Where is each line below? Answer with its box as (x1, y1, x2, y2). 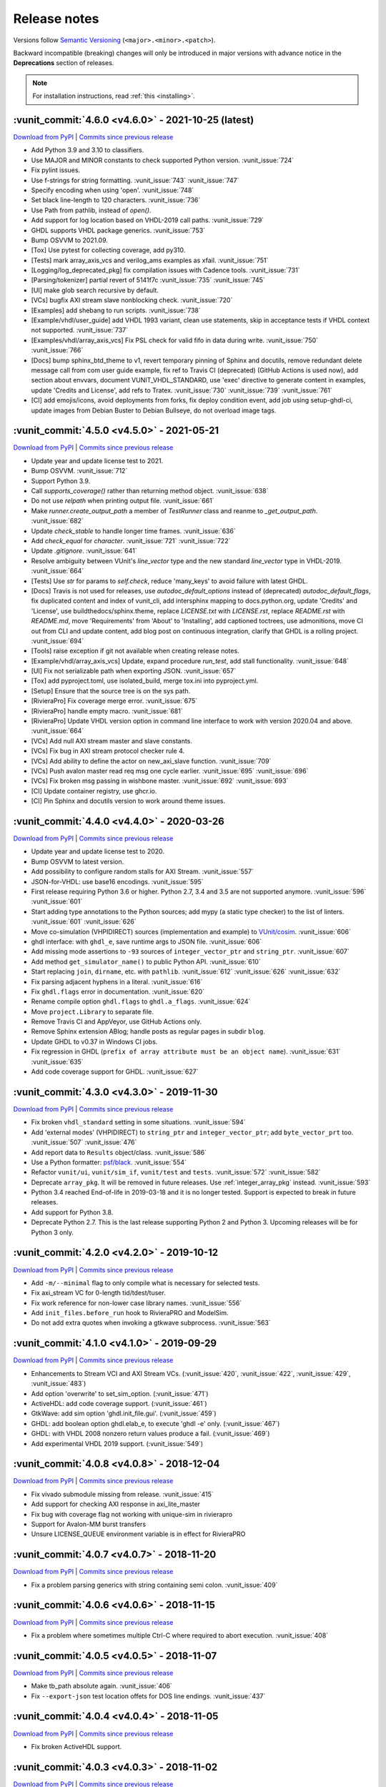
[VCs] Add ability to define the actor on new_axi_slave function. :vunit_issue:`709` (31, 756, 272, 765)
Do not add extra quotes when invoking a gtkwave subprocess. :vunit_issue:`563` (31, 1319, 271, 1327)
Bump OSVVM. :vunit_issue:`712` (31, 467, 128, 475)
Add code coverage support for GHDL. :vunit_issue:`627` (31, 1067, 199, 1076)
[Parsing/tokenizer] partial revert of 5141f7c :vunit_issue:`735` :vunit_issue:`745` (31, 276, 266, 284)
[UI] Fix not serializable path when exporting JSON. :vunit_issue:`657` (31, 667, 236, 675)
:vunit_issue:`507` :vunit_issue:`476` (31, 1138, 137, 1147)
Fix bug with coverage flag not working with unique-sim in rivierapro (31, 1510, 233, 1518)
